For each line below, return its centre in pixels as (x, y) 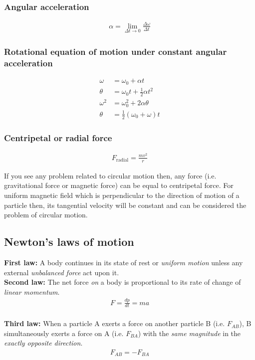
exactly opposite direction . (43, 343)
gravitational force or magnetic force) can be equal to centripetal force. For (119, 185)
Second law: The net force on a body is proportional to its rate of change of (123, 282)
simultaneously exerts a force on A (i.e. (64, 333)
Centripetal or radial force (58, 137)
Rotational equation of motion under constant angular (116, 51)
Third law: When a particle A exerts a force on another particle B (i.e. (115, 323)
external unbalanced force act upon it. (62, 272)
